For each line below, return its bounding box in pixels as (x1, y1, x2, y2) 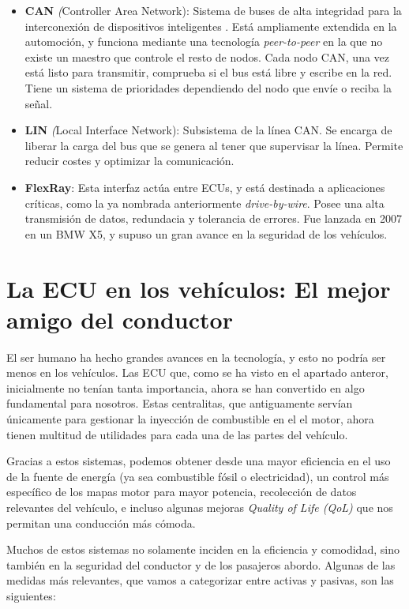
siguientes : (6, 587, 56, 603)
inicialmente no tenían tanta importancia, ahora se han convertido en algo (6, 379, 365, 396)
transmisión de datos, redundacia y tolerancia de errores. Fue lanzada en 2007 (24, 210, 402, 227)
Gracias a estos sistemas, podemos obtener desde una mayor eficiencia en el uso (6, 453, 391, 469)
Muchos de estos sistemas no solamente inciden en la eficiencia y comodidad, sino (6, 541, 400, 558)
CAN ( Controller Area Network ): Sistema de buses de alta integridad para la (24, 2, 402, 18)
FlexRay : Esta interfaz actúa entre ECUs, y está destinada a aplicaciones (24, 179, 385, 195)
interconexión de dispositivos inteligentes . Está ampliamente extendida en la (24, 17, 397, 34)
